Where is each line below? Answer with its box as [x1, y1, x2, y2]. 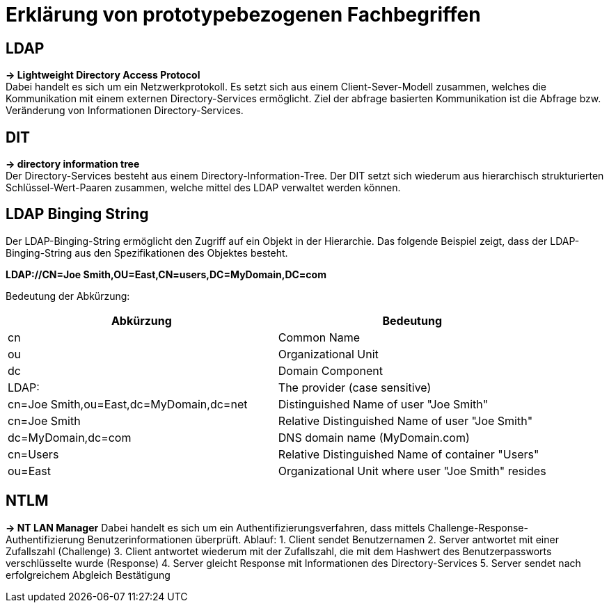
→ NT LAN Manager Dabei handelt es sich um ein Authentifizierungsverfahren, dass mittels [6, 521, 425, 534]
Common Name [278, 330, 361, 344]
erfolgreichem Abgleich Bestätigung [6, 568, 171, 581]
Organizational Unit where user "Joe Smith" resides [278, 463, 546, 478]
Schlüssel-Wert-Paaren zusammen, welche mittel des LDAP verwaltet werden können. [6, 182, 401, 194]
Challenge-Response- [427, 521, 528, 534]
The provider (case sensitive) [278, 380, 432, 394]
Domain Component [278, 363, 383, 378]
